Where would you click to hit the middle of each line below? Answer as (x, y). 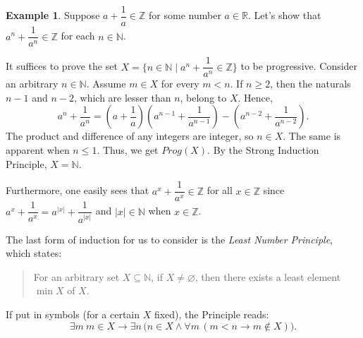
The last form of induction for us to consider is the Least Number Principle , (169, 239)
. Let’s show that (284, 15)
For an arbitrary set (76, 276)
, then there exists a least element (268, 276)
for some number (185, 15)
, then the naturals (310, 84)
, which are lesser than (122, 97)
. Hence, (255, 97)
